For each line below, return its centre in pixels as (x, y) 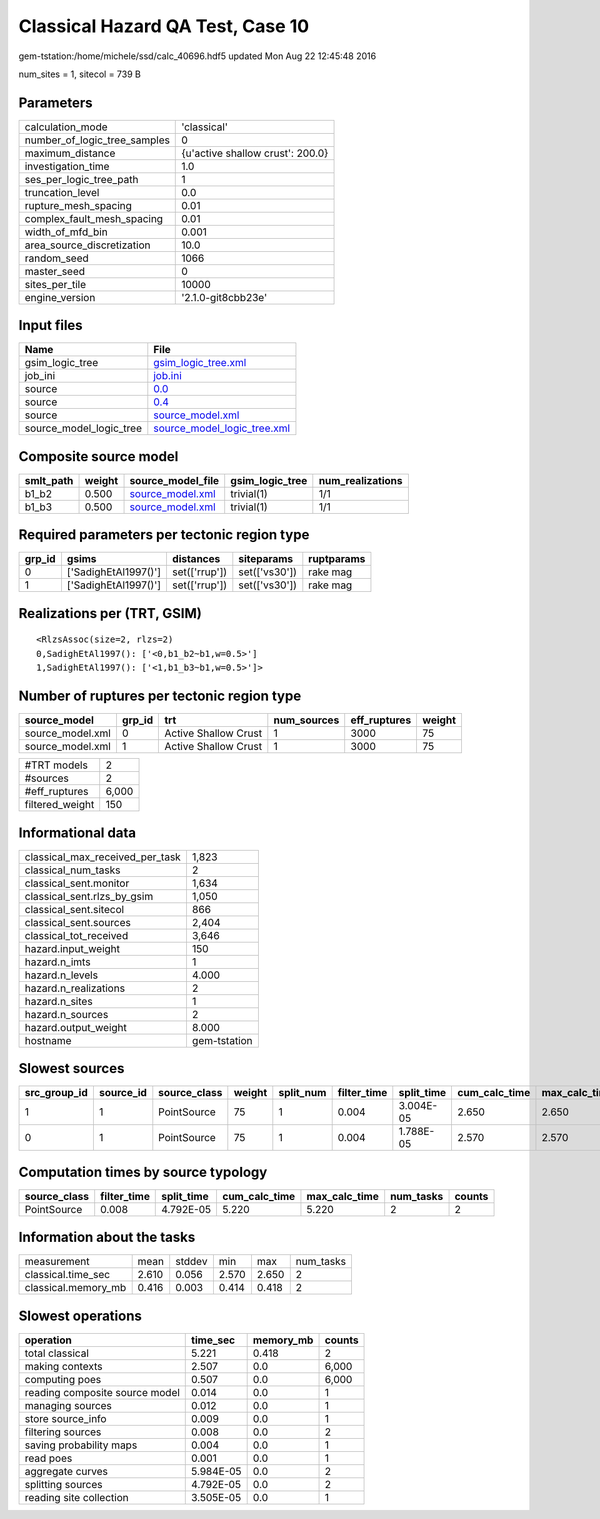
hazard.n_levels (61, 975)
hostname (48, 1040)
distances (196, 559)
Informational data (77, 832)
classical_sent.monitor (77, 883)
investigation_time (67, 166)
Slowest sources (71, 1068)
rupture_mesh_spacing (78, 205)
